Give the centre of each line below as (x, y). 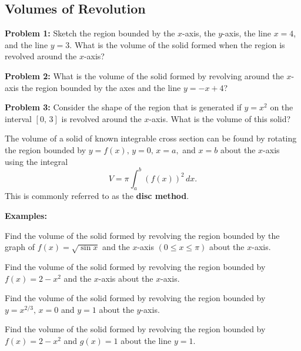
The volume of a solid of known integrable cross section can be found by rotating (151, 138)
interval (18, 118)
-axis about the (126, 278)
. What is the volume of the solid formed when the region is (177, 44)
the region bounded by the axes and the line (101, 87)
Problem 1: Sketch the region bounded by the (90, 33)
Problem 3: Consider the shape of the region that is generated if (123, 107)
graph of (20, 247)
